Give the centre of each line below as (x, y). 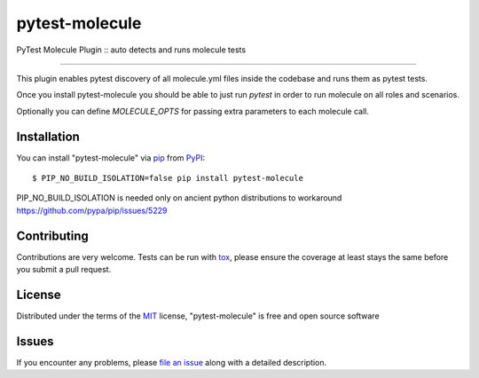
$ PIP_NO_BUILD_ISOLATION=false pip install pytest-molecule (168, 178)
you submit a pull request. (64, 270)
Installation (48, 136)
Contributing (52, 236)
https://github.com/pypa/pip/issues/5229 (92, 210)
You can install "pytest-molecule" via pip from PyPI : (111, 157)
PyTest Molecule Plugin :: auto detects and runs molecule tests (131, 50)
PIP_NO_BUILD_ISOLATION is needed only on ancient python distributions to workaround (179, 198)
